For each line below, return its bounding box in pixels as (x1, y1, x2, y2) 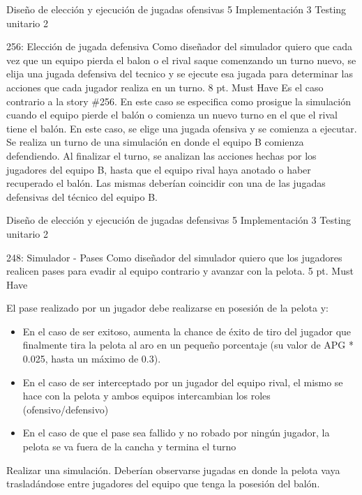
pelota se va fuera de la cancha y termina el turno (22, 439, 236, 454)
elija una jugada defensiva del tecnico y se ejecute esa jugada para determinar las (6, 66, 354, 81)
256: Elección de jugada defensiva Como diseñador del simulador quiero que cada (6, 39, 353, 54)
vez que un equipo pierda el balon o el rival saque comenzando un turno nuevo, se (6, 52, 356, 67)
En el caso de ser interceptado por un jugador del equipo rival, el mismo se (22, 374, 343, 389)
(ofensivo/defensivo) (22, 402, 109, 416)
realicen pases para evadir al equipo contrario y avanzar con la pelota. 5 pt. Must (6, 264, 354, 278)
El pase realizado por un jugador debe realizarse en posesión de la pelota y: (6, 300, 329, 315)
